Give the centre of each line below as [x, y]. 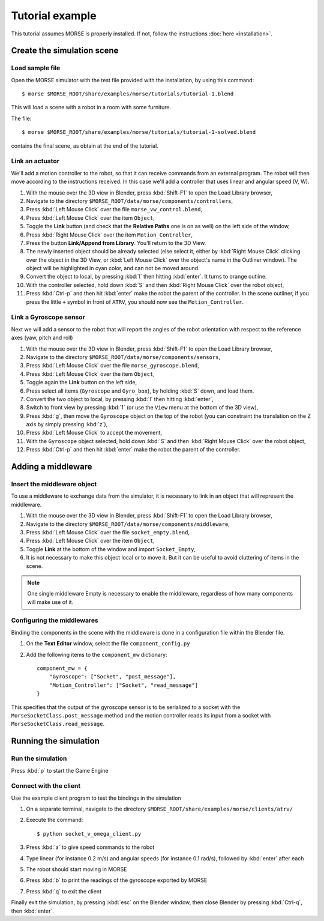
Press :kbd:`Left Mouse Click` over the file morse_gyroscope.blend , [112, 366]
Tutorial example [54, 16]
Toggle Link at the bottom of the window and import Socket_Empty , [111, 549]
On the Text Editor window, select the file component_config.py [108, 644]
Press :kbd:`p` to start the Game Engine [60, 770]
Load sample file [36, 68]
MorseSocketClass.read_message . [58, 724]
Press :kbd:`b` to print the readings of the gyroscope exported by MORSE [117, 880]
